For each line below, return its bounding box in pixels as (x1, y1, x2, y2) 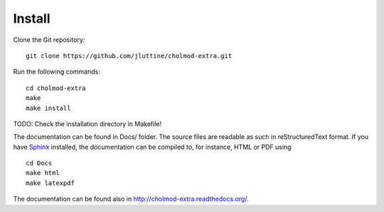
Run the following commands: (13, 67, 101, 76)
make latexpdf (26, 179, 75, 187)
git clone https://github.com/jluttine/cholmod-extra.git (26, 52, 233, 60)
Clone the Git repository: (13, 35, 85, 44)
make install (26, 104, 71, 112)
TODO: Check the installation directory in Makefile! (13, 119, 162, 128)
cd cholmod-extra (26, 84, 86, 92)
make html (26, 169, 60, 177)
